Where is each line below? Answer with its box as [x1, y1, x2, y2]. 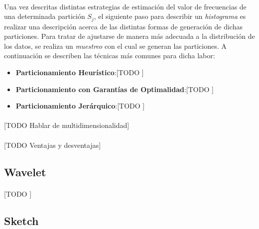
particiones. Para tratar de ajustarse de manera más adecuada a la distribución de [4, 31, 255, 41]
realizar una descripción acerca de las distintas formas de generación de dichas [4, 21, 243, 31]
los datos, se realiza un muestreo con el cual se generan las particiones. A [4, 40, 227, 51]
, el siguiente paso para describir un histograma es [94, 11, 246, 21]
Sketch [4, 213, 39, 228]
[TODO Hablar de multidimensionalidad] [4, 120, 129, 130]
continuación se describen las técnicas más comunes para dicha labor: [4, 50, 215, 61]
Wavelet [4, 164, 46, 179]
